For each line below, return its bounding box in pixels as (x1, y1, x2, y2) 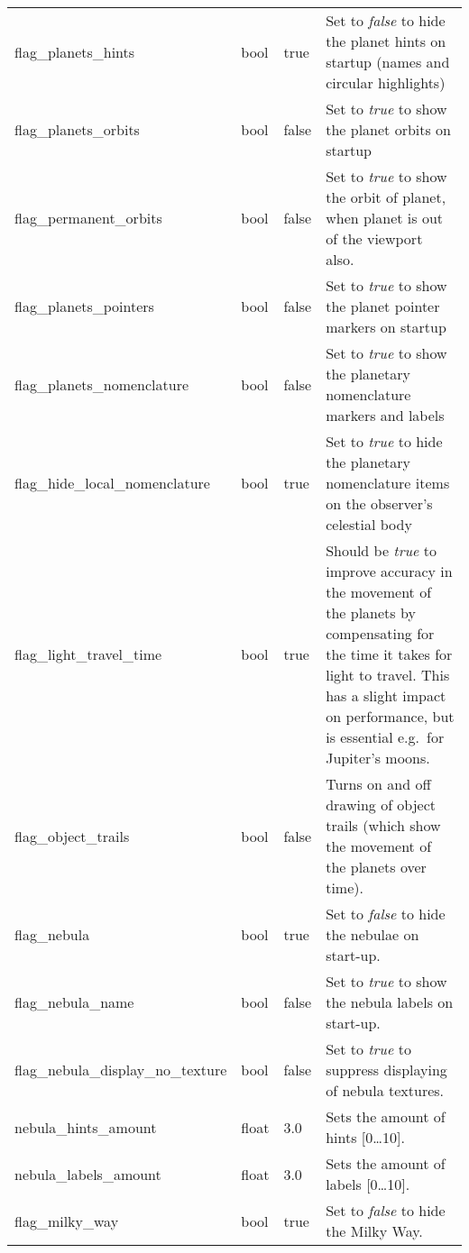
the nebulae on (326, 924, 419, 945)
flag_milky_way (14, 1210, 119, 1231)
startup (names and (326, 51, 450, 72)
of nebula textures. (326, 1080, 445, 1101)
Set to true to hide (326, 431, 443, 452)
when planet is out (326, 207, 444, 228)
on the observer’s (326, 493, 433, 514)
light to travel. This (326, 664, 450, 685)
